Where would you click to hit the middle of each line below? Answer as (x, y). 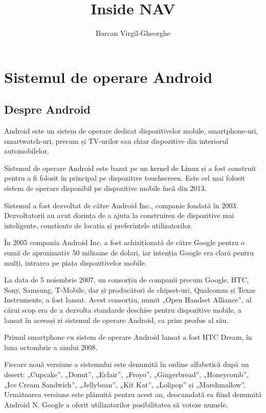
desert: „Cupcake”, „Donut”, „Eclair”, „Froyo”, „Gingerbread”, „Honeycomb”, (127, 374)
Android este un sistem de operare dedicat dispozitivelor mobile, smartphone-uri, (131, 131)
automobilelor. (27, 151)
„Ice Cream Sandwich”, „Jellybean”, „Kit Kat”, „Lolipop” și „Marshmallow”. (125, 384)
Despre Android (47, 109)
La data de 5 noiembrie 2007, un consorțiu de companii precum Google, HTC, (127, 280)
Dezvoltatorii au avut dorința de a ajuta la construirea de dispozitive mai (119, 215)
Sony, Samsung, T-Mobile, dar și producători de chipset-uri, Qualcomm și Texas (130, 289)
